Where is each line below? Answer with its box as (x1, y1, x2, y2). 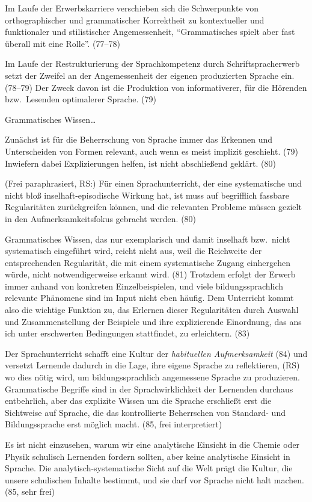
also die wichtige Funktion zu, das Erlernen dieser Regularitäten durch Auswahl (5, 303, 299, 316)
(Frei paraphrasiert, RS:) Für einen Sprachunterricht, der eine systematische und (5, 177, 302, 190)
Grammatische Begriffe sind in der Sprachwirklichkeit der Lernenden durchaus (5, 382, 293, 395)
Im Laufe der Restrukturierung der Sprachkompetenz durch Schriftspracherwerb (5, 57, 300, 70)
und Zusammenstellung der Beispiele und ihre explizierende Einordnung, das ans (5, 315, 302, 327)
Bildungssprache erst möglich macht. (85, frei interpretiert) (5, 418, 222, 430)
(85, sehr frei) (5, 485, 55, 498)
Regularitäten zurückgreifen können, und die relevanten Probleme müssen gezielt (5, 200, 302, 213)
